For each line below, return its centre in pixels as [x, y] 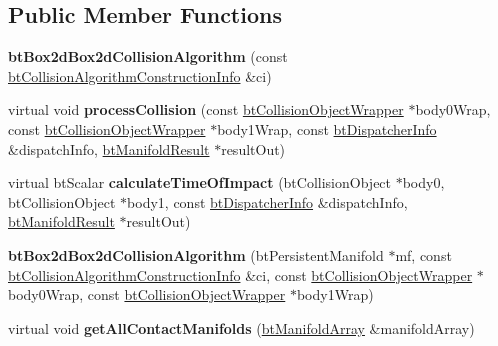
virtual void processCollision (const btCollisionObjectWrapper [206, 109]
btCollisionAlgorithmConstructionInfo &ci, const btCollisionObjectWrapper [240, 274]
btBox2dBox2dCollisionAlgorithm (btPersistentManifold [196, 254]
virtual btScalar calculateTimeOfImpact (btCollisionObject [200, 182]
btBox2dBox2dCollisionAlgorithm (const [148, 56]
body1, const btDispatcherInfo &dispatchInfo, [267, 201]
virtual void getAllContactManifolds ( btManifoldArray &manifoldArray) [241, 327]
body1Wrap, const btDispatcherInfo [327, 128]
